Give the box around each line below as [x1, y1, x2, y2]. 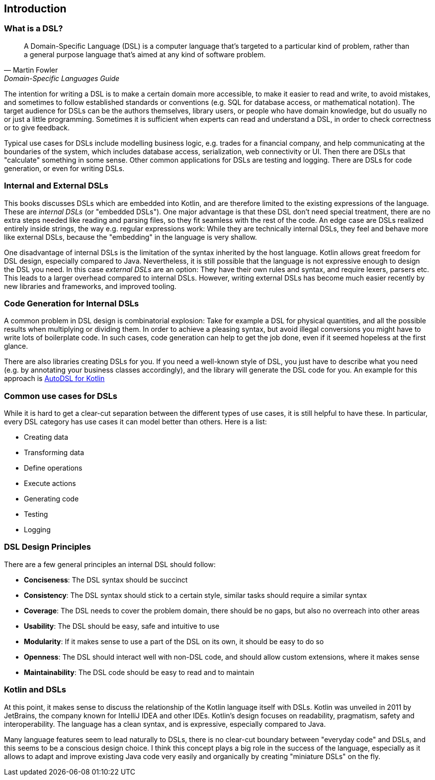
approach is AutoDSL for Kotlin [4, 374, 105, 383]
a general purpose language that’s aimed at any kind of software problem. [24, 50, 266, 59]
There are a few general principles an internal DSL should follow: [4, 560, 216, 569]
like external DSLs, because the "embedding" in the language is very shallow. [4, 232, 257, 241]
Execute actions [24, 479, 76, 488]
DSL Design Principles [4, 542, 91, 552]
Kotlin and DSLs [4, 684, 66, 695]
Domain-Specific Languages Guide [4, 74, 120, 83]
